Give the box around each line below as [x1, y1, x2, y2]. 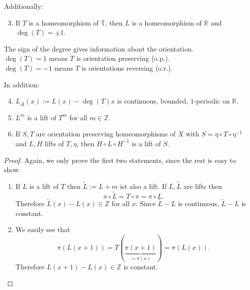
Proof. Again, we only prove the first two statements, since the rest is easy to [4, 155, 236, 165]
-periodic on [194, 96, 230, 106]
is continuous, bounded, [117, 96, 189, 106]
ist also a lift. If [120, 181, 167, 191]
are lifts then [183, 181, 222, 191]
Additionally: [4, 1, 43, 11]
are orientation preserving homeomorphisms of [36, 129, 176, 139]
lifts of [45, 138, 64, 148]
